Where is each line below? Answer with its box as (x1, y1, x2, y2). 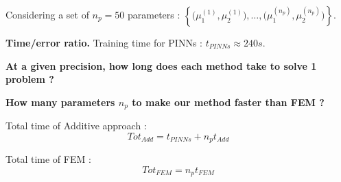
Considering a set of (5, 8, 89, 21)
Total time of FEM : (5, 152, 91, 166)
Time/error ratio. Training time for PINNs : (5, 36, 202, 49)
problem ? (5, 72, 54, 86)
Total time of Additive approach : (5, 118, 147, 133)
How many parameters (5, 94, 115, 109)
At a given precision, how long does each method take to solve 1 (5, 58, 317, 73)
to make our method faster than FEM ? (132, 94, 325, 109)
